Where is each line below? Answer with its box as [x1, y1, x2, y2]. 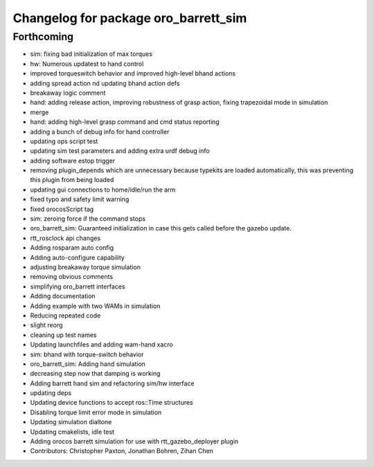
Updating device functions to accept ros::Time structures [30, 399, 193, 407]
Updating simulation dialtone [30, 418, 112, 426]
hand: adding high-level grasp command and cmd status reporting [30, 118, 220, 126]
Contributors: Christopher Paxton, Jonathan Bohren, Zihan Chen [30, 447, 214, 455]
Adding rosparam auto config [30, 244, 114, 252]
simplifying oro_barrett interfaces [30, 282, 125, 291]
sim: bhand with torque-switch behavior [30, 350, 144, 358]
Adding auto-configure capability [30, 253, 125, 262]
